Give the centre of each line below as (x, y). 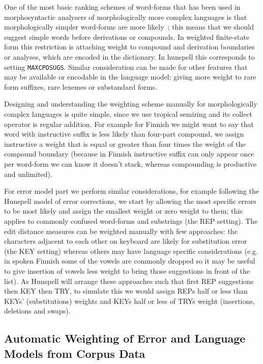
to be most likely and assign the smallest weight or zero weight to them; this (123, 211)
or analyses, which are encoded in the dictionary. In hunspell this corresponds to (129, 56)
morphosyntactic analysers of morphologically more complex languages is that (126, 17)
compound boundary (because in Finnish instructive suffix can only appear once (129, 154)
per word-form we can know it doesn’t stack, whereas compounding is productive (130, 163)
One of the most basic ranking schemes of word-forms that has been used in (122, 7)
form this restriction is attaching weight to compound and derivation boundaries (129, 47)
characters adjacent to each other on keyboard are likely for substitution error (126, 241)
